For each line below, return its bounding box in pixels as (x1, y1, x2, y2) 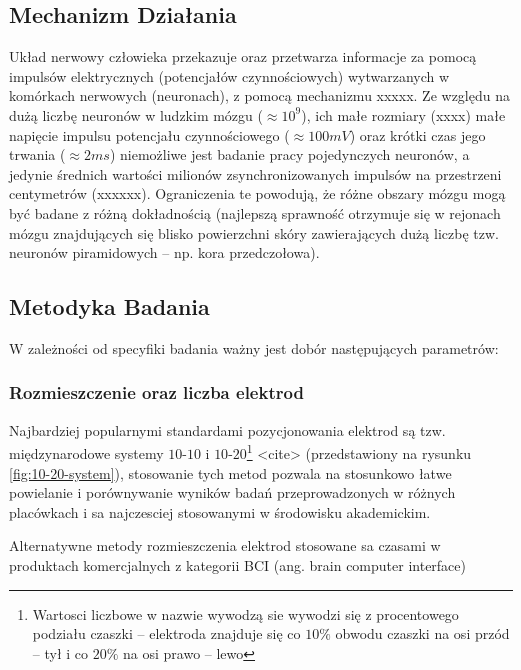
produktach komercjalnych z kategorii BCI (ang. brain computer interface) (9, 554, 467, 575)
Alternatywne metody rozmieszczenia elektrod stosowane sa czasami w (9, 535, 441, 556)
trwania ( (9, 144, 66, 165)
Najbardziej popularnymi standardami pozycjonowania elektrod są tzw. (9, 419, 446, 440)
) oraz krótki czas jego (349, 124, 486, 145)
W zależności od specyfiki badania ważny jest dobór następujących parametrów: (9, 337, 499, 358)
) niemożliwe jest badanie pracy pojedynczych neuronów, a (109, 144, 470, 165)
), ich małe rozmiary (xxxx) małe (301, 104, 506, 125)
